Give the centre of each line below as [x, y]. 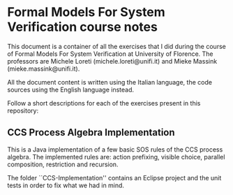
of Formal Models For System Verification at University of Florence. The [111, 54]
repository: [23, 110]
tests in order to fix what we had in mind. [66, 185]
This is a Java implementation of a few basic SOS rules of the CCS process [115, 149]
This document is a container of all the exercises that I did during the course [117, 46]
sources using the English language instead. [71, 89]
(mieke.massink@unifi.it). [44, 68]
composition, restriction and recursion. [63, 164]
